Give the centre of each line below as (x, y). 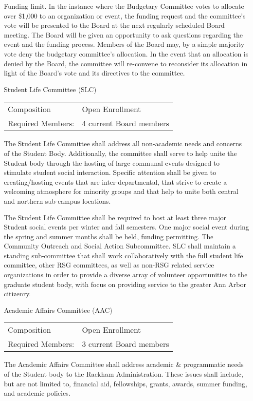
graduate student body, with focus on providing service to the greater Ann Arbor (125, 284)
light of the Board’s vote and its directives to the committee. (94, 73)
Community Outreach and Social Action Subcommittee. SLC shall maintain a (120, 246)
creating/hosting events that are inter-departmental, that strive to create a (116, 181)
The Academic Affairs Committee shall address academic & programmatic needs (124, 364)
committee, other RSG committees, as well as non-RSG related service (109, 265)
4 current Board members (126, 123)
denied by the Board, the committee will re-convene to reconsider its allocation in (126, 63)
